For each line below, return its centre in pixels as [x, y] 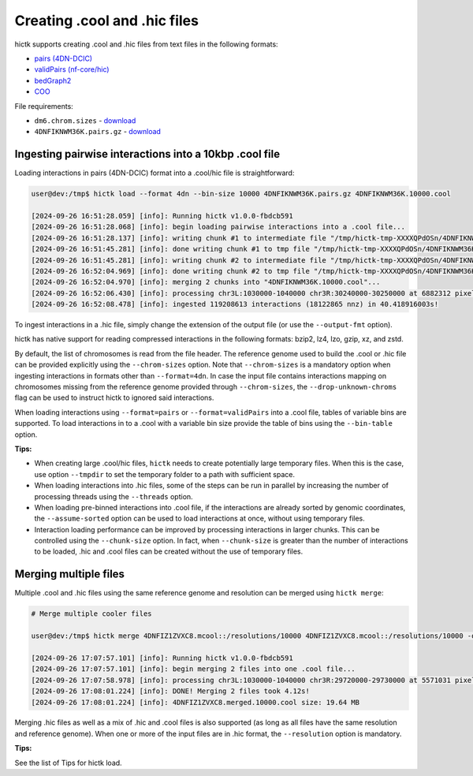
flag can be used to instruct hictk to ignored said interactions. [114, 397]
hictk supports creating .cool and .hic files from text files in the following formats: [147, 44]
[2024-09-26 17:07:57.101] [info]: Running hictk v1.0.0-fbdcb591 [162, 658]
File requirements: [44, 106]
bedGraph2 [53, 80]
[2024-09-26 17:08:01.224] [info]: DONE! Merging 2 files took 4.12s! [171, 691]
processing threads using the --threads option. [114, 496]
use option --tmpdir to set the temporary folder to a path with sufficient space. [165, 474]
